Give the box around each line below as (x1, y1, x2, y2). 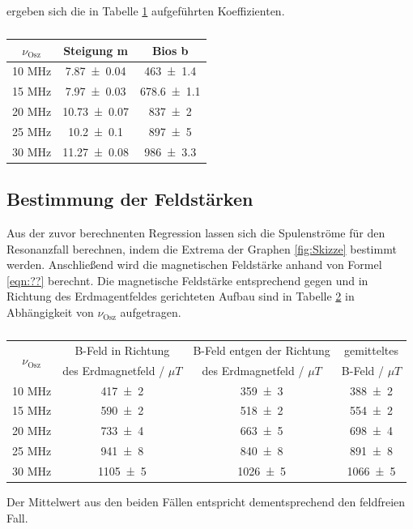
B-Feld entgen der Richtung (193, 341, 330, 358)
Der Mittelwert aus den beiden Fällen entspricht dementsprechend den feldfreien (6, 493, 406, 510)
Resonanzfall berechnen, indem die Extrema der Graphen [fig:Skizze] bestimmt (6, 240, 397, 257)
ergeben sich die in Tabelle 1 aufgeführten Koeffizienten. (6, 2, 285, 19)
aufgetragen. (120, 304, 181, 321)
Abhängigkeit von (6, 304, 94, 321)
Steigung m (63, 41, 128, 58)
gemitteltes (344, 341, 399, 358)
